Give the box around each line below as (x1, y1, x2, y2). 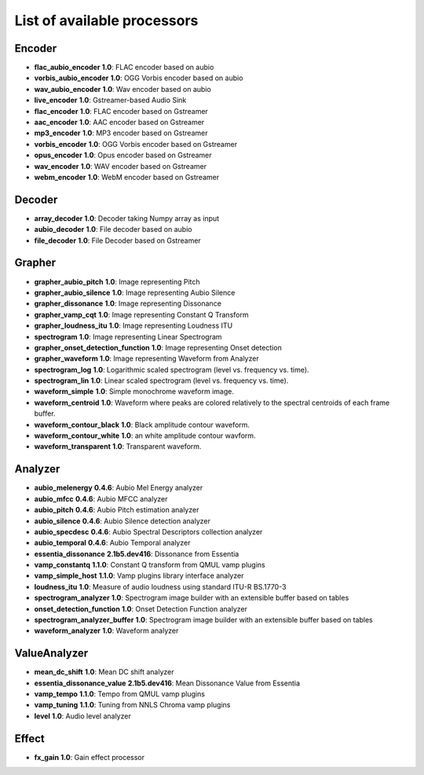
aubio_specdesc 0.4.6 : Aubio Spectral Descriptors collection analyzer (34, 527, 263, 536)
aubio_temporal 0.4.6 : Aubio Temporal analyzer (34, 538, 191, 548)
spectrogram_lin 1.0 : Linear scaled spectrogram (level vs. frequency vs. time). (34, 376, 289, 385)
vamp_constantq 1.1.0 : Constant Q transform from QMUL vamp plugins (34, 560, 266, 570)
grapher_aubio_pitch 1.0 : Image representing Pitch (34, 277, 200, 286)
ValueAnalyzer (14, 647, 89, 660)
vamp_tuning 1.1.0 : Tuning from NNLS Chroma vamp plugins (34, 700, 231, 710)
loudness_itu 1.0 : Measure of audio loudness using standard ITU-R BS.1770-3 (34, 582, 287, 591)
